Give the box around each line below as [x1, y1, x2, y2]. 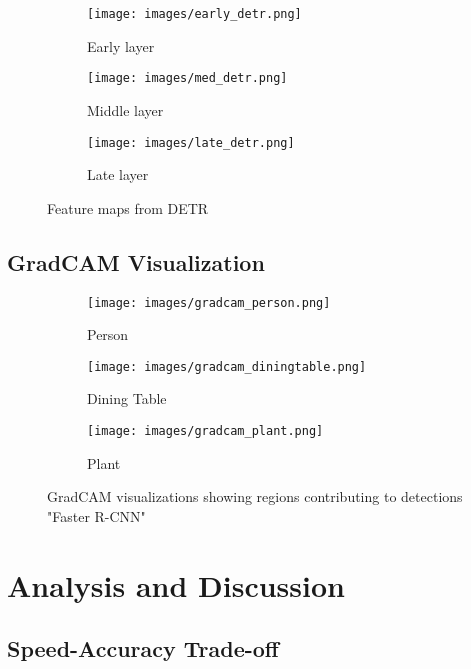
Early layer [87, 35, 155, 56]
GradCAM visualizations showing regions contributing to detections [47, 486, 463, 507]
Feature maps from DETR [47, 197, 209, 218]
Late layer [87, 164, 149, 185]
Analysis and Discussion [7, 564, 345, 605]
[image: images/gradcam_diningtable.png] [87, 359, 367, 374]
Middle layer [87, 99, 164, 120]
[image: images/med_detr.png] [87, 71, 288, 86]
